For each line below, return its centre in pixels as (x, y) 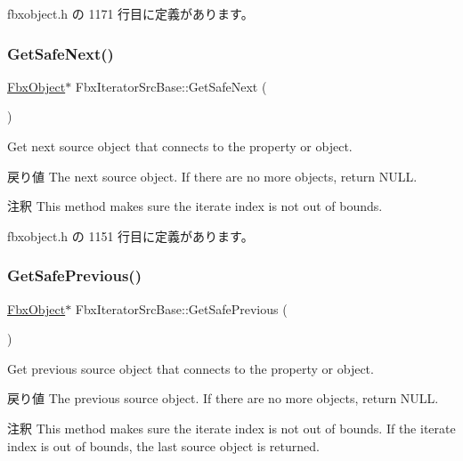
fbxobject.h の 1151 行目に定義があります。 (130, 235)
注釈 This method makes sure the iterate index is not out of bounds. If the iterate (231, 428)
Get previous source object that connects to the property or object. (191, 368)
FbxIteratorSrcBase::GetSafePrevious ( (181, 308)
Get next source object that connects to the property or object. (180, 146)
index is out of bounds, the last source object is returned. (163, 445)
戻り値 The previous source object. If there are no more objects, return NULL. (223, 398)
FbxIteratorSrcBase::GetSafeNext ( (171, 86)
